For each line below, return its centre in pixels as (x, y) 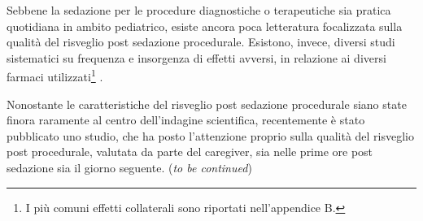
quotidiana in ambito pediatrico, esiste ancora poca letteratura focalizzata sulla (205, 26)
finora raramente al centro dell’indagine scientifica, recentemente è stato (186, 120)
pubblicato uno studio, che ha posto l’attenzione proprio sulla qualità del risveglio (210, 135)
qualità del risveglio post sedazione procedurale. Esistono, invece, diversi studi (201, 42)
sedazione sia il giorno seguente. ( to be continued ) (129, 167)
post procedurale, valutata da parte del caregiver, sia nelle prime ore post (190, 152)
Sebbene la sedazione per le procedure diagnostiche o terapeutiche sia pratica (199, 10)
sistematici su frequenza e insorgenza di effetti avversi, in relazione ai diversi (196, 57)
